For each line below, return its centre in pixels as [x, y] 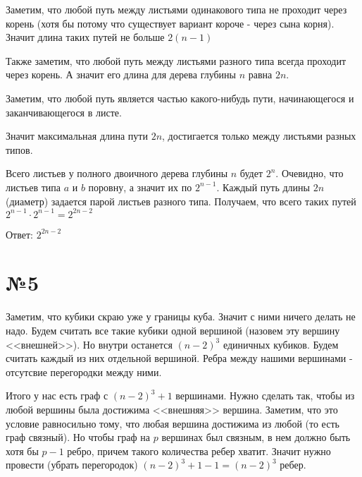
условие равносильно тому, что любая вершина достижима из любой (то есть [173, 423]
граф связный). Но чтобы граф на [78, 437]
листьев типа [33, 187]
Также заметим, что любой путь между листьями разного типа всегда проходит [176, 60]
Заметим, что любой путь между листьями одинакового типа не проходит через [176, 9]
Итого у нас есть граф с [57, 396]
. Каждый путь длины [263, 187]
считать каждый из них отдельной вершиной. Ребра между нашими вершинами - [179, 358]
